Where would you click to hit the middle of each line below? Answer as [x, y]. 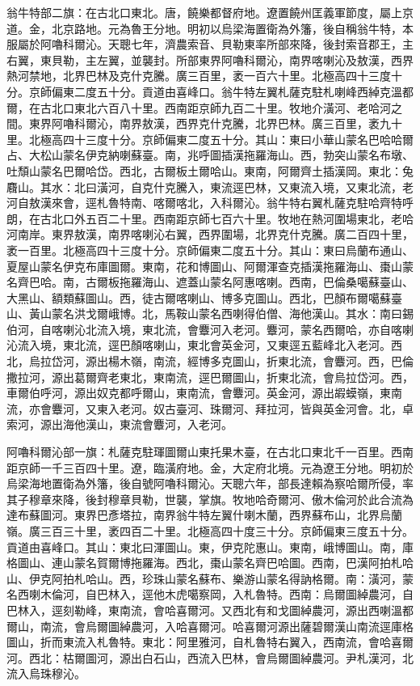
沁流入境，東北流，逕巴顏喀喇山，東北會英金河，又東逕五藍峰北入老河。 [199, 345]
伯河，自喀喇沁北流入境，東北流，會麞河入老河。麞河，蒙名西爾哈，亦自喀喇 [210, 329]
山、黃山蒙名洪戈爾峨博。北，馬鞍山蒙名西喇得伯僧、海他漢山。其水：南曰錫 [210, 313]
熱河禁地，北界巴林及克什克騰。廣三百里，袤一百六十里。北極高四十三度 [199, 76]
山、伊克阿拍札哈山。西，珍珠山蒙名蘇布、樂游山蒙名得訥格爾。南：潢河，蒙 [210, 578]
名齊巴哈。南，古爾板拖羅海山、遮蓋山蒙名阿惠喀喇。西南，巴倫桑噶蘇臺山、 [210, 282]
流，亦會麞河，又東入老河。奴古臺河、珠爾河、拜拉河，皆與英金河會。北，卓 [210, 408]
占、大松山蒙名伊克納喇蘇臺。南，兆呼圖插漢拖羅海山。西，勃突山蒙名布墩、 [210, 155]
